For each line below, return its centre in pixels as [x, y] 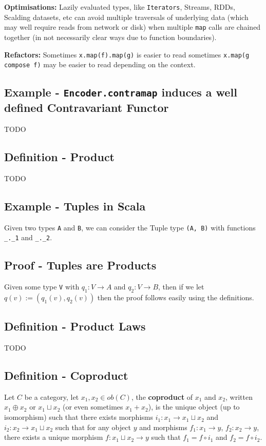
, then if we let [181, 287]
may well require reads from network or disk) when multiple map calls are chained [132, 27]
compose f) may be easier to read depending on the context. [100, 64]
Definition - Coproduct [66, 375]
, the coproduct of [162, 396]
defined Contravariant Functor [87, 108]
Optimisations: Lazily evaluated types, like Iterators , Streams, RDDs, [120, 7]
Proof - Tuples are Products [80, 265]
